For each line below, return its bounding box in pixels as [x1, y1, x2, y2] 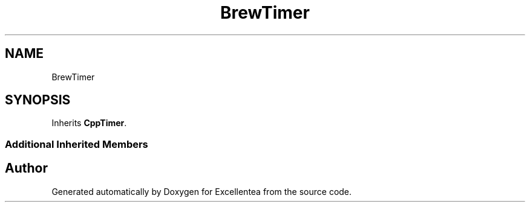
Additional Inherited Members [5, 138, 148, 150]
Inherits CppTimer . [51, 118, 127, 129]
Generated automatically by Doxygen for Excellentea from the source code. [51, 186, 352, 197]
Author [5, 161, 48, 176]
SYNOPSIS [5, 92, 71, 108]
